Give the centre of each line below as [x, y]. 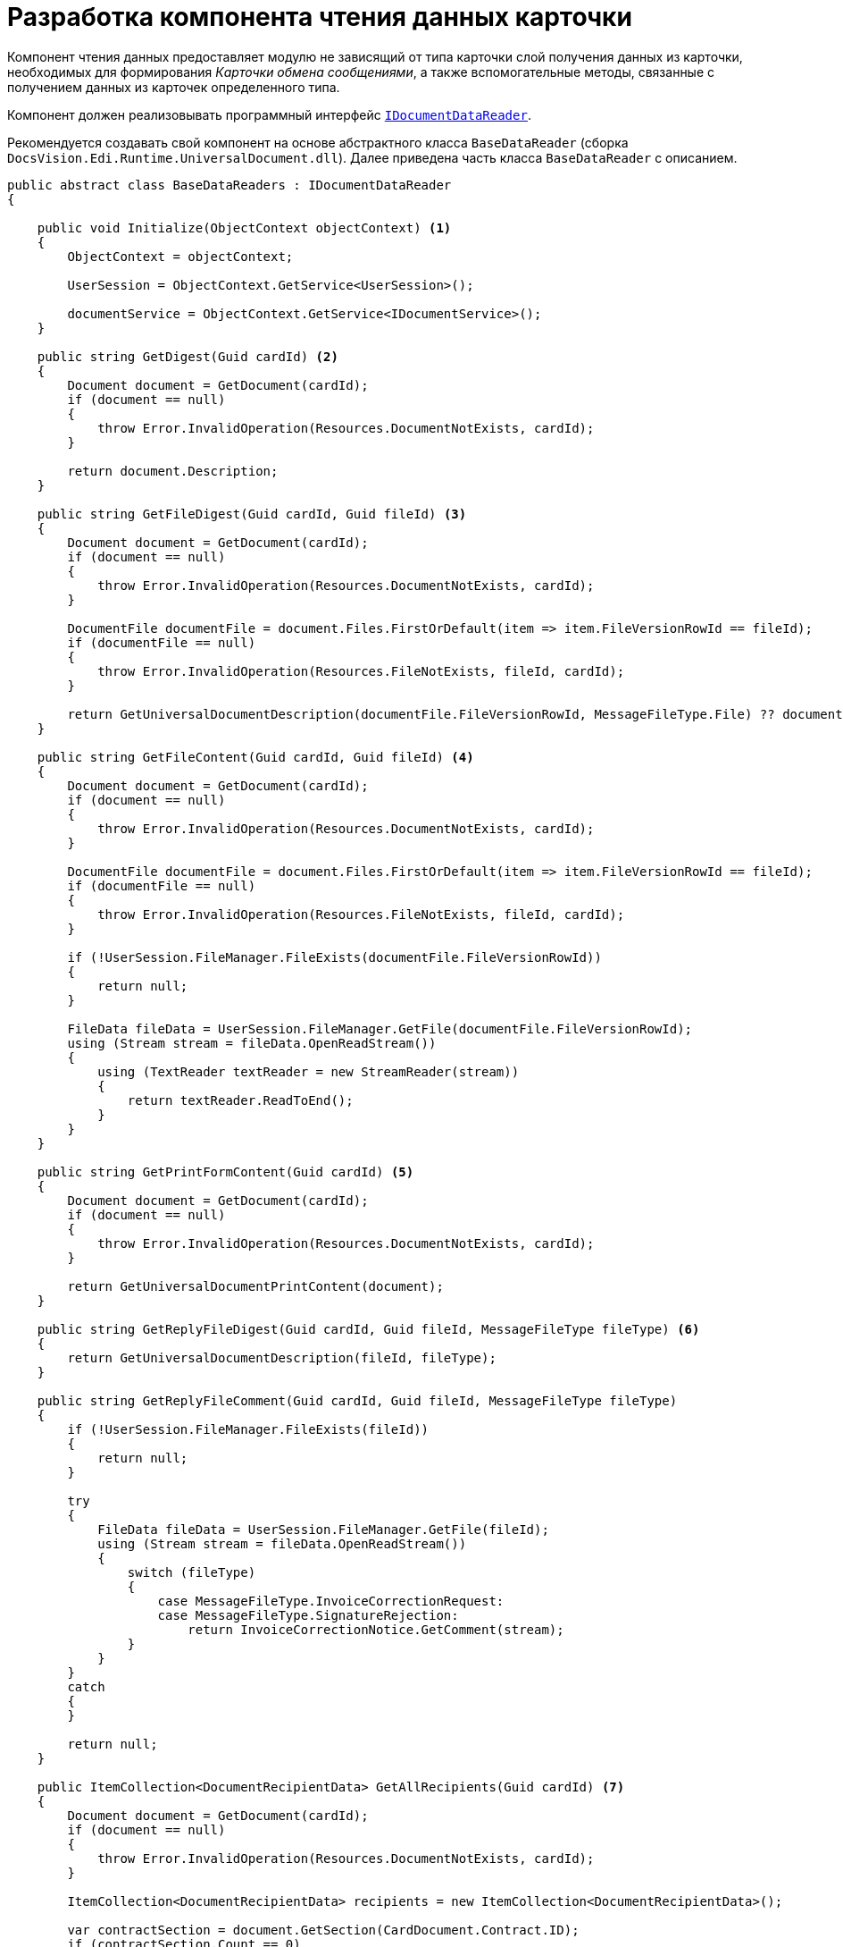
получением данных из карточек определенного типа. [174, 87]
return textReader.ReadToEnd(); [240, 1100]
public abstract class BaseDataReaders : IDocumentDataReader [230, 185]
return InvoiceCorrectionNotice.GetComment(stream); [376, 1629]
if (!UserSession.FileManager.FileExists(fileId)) [248, 1429]
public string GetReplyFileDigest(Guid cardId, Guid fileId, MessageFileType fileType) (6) [368, 1329]
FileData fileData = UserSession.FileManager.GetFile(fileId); [323, 1529]
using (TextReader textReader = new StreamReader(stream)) [309, 1071]
